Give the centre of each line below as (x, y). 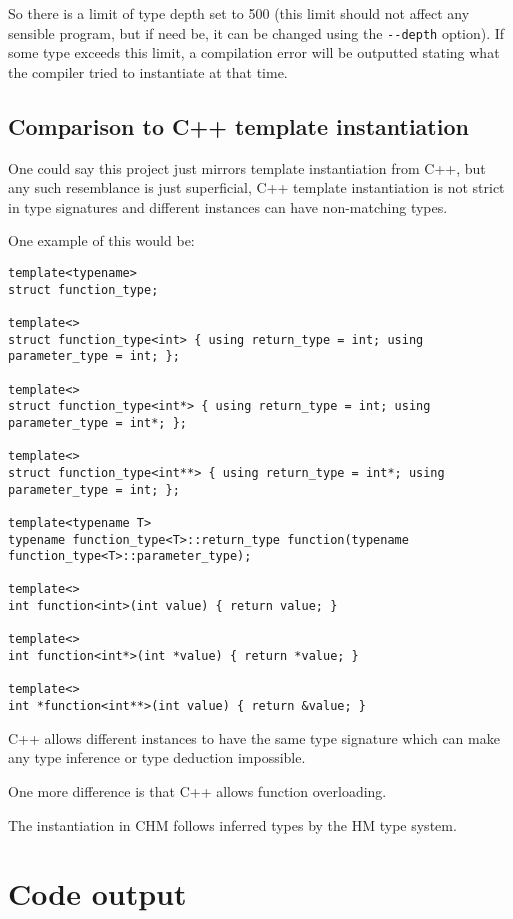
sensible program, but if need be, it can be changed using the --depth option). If (256, 32)
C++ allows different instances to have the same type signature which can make (254, 737)
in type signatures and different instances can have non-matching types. (228, 206)
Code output (97, 893)
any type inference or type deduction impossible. (157, 757)
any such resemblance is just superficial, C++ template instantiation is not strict (256, 187)
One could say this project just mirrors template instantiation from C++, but (247, 167)
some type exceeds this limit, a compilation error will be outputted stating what (254, 52)
